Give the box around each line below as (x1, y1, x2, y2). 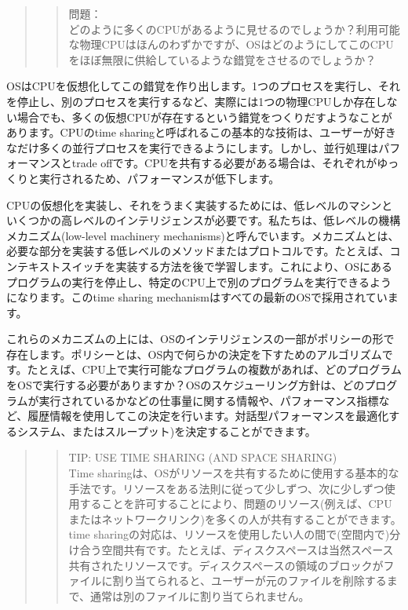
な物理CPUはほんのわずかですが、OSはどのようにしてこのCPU (68, 36, 394, 53)
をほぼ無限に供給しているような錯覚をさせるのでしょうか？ (68, 51, 377, 68)
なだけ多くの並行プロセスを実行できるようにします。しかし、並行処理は (6, 139, 379, 155)
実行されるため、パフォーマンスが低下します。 (38, 170, 280, 186)
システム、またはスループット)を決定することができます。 (16, 422, 316, 439)
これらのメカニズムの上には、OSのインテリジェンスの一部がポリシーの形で (6, 331, 395, 347)
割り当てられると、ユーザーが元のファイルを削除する (112, 572, 387, 589)
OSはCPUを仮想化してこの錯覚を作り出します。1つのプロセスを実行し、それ (6, 78, 400, 94)
